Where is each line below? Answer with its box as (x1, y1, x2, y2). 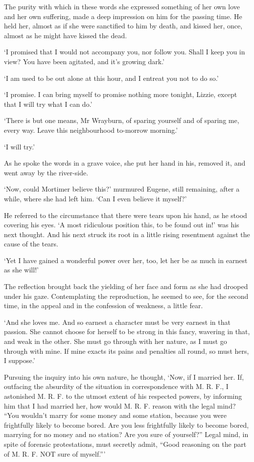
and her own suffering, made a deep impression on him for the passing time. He (4, 11, 242, 21)
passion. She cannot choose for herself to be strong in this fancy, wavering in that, (4, 326, 250, 337)
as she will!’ (4, 265, 39, 275)
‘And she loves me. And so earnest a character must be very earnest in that (4, 316, 231, 327)
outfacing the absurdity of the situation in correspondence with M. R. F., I (4, 381, 229, 391)
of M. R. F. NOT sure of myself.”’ (4, 448, 106, 459)
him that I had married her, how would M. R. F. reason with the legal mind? (4, 400, 236, 411)
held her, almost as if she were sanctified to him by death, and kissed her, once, (4, 21, 243, 31)
